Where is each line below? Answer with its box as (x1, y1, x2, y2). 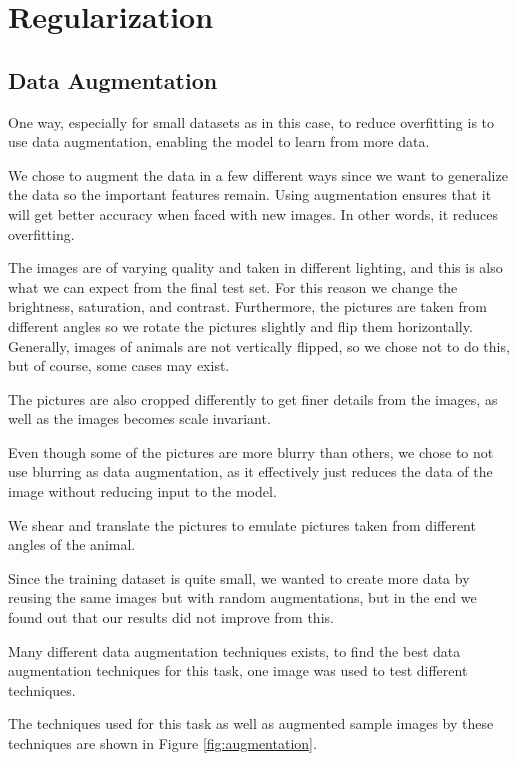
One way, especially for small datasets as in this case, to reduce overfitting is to (8, 111, 495, 132)
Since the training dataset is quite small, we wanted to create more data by (8, 567, 470, 588)
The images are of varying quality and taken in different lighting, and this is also (8, 257, 503, 278)
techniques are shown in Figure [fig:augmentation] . (8, 733, 317, 754)
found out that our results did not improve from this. (8, 607, 334, 628)
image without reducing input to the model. (8, 481, 277, 502)
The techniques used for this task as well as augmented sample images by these (8, 713, 494, 734)
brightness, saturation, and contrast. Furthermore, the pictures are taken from (8, 296, 487, 317)
